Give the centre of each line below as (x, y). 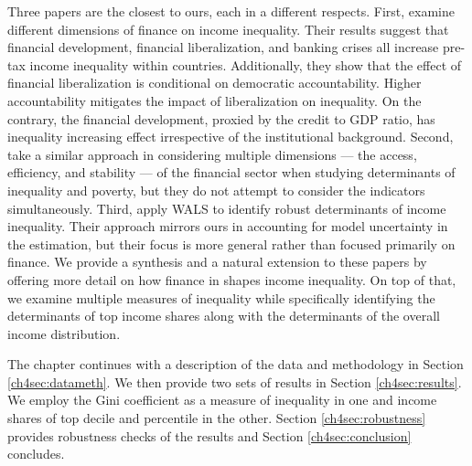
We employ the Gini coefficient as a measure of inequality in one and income (222, 400)
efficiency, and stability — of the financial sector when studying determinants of (231, 172)
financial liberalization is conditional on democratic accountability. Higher (215, 83)
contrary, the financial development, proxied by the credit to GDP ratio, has (221, 118)
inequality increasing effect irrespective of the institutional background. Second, (231, 137)
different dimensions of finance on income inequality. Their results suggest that (228, 29)
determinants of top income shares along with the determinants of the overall (224, 316)
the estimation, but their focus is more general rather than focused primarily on (231, 244)
